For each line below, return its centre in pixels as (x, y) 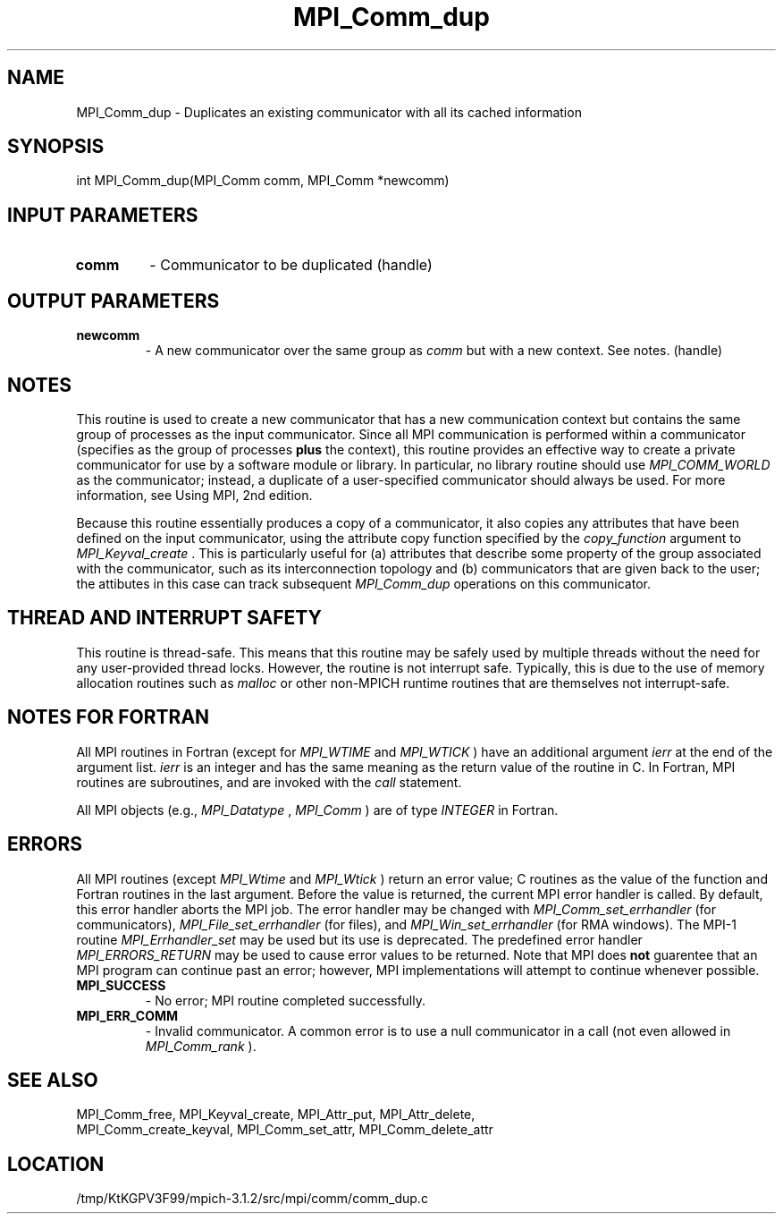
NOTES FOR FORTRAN (109, 717)
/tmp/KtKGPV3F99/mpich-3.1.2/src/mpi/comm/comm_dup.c (252, 1199)
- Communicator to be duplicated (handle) (291, 265)
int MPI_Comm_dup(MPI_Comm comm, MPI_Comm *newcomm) (263, 181)
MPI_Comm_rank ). (201, 1046)
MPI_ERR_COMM (127, 1015)
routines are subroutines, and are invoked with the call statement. (269, 782)
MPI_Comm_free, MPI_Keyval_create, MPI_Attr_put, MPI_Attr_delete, (276, 1115)
